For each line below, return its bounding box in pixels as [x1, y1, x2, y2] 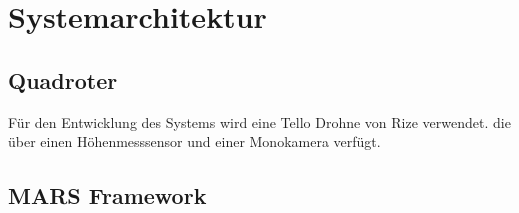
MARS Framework [8, 180, 207, 211]
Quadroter [8, 64, 118, 95]
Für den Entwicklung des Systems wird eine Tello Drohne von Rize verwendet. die [8, 111, 511, 132]
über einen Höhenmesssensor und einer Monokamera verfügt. [8, 131, 381, 152]
